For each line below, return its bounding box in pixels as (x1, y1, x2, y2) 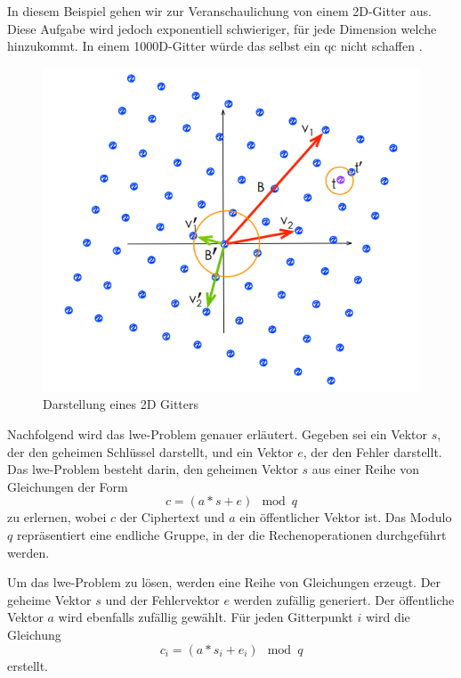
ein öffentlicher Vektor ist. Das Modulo (239, 508, 452, 527)
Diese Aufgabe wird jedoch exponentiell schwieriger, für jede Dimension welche (7, 19, 437, 37)
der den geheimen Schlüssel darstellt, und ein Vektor (7, 442, 294, 461)
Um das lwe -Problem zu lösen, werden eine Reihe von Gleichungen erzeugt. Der (7, 573, 441, 592)
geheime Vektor (7, 590, 92, 609)
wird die (365, 608, 410, 626)
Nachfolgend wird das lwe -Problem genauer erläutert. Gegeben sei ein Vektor (7, 425, 428, 444)
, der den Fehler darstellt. (303, 442, 442, 461)
